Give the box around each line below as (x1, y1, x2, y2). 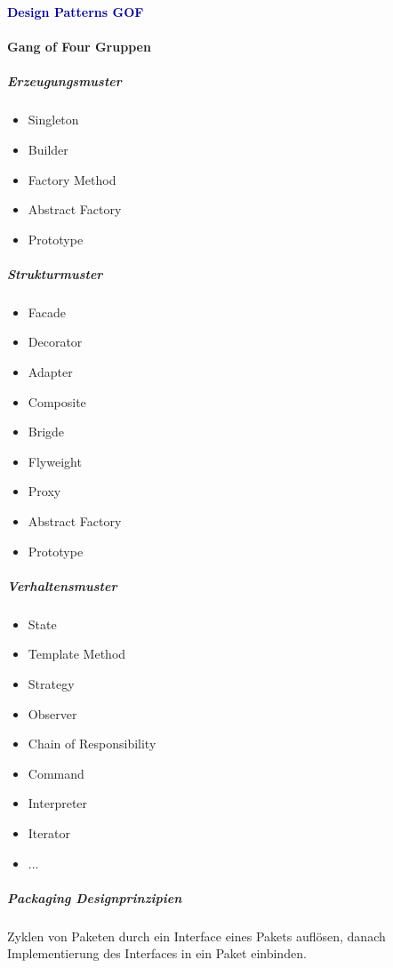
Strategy (28, 674, 75, 692)
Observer (28, 704, 77, 723)
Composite (28, 392, 86, 411)
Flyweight (28, 452, 82, 470)
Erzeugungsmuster (7, 72, 122, 91)
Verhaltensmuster (7, 576, 117, 595)
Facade (28, 302, 66, 321)
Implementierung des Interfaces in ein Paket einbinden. (7, 944, 307, 963)
